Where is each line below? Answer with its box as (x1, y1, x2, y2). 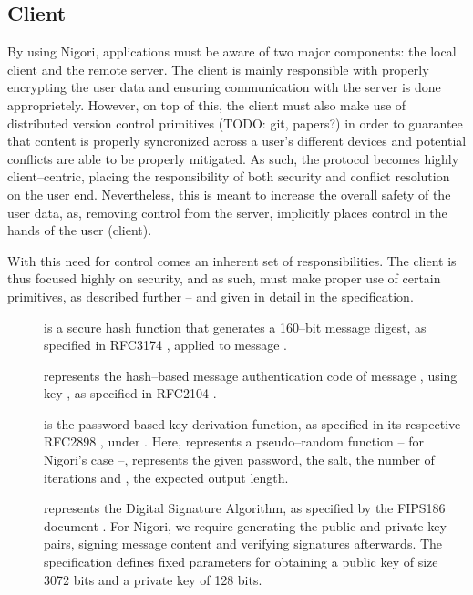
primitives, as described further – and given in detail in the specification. (7, 286, 414, 305)
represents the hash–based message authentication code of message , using (44, 365, 458, 385)
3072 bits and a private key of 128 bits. (44, 569, 262, 589)
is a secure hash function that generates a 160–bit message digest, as (44, 317, 427, 336)
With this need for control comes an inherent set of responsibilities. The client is (7, 251, 457, 270)
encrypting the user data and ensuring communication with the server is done (7, 77, 441, 97)
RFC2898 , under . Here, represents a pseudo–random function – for (44, 432, 424, 451)
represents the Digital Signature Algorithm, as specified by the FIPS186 (44, 498, 446, 518)
